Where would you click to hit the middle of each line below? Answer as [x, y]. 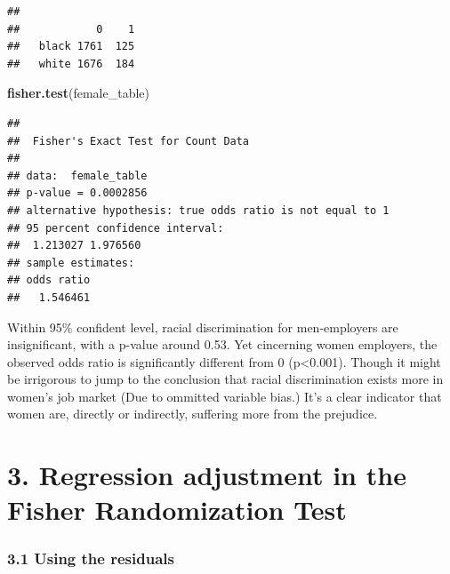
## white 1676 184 [71, 64]
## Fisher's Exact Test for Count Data [129, 141]
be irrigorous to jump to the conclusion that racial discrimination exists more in [225, 379]
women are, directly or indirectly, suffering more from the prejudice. [193, 414]
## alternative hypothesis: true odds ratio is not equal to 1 [198, 210]
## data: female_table [77, 175]
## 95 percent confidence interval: [116, 228]
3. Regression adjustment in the [207, 475]
